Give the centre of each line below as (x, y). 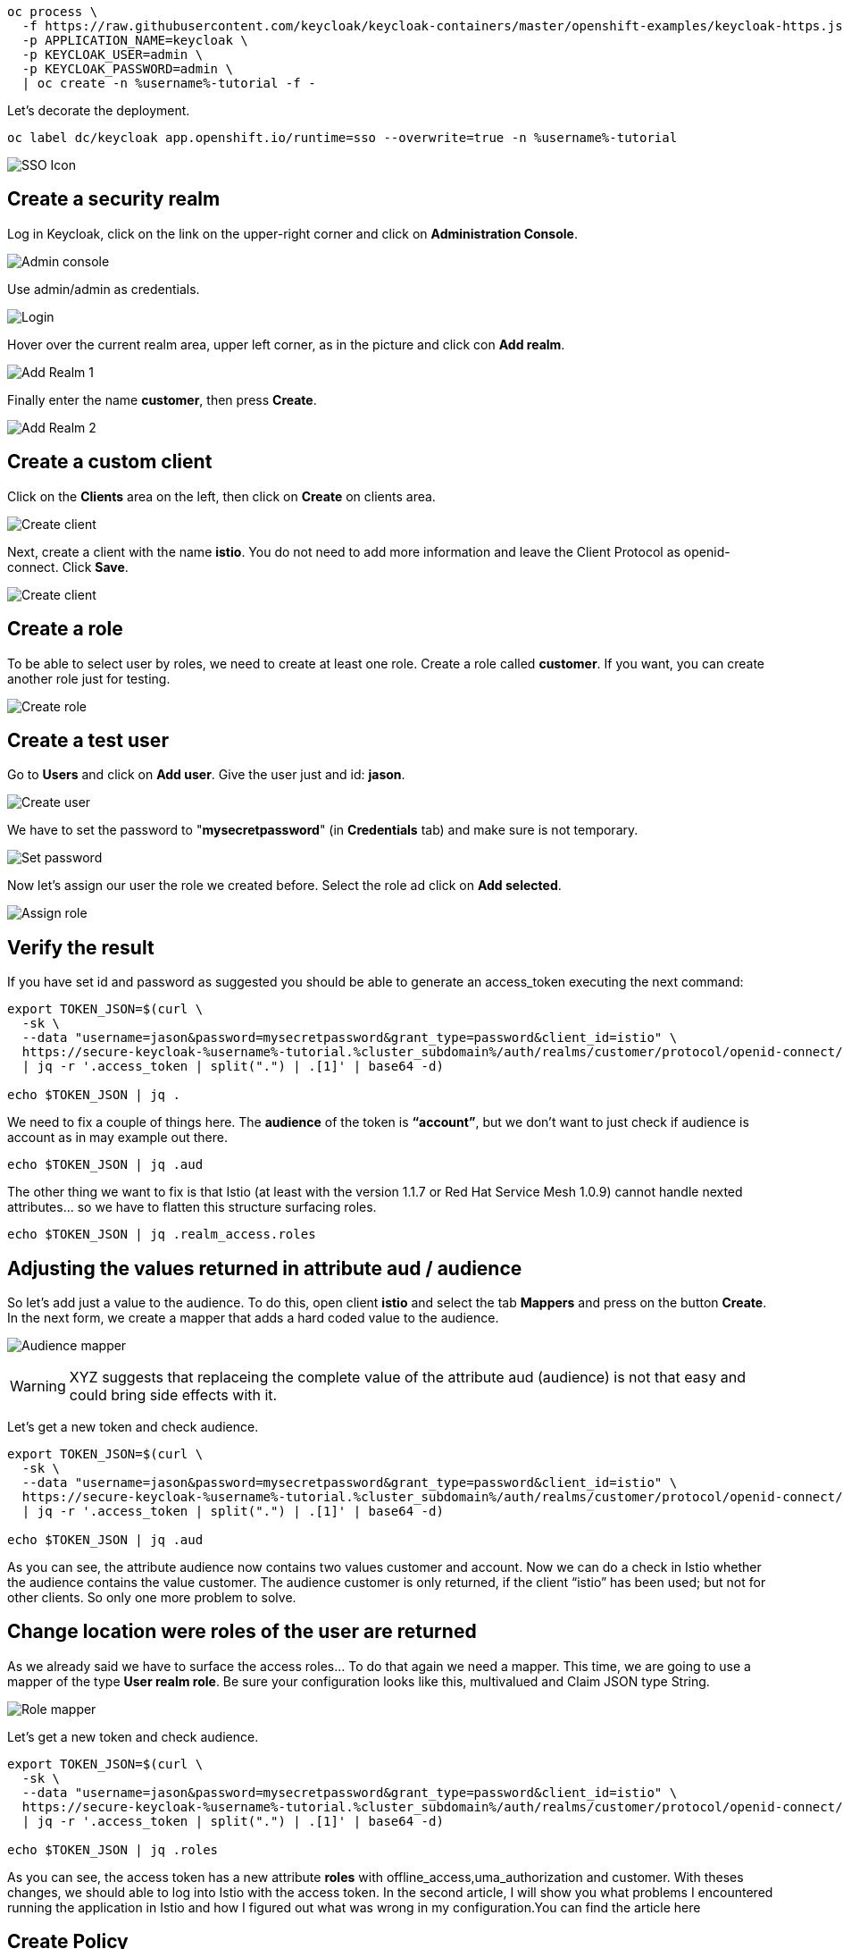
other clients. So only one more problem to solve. (152, 1598)
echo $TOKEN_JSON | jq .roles (113, 1849)
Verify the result (81, 947)
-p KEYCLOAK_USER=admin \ (113, 55)
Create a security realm (114, 199)
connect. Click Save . (68, 567)
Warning (38, 1386)
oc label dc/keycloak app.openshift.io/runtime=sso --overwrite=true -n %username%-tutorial (342, 138)
